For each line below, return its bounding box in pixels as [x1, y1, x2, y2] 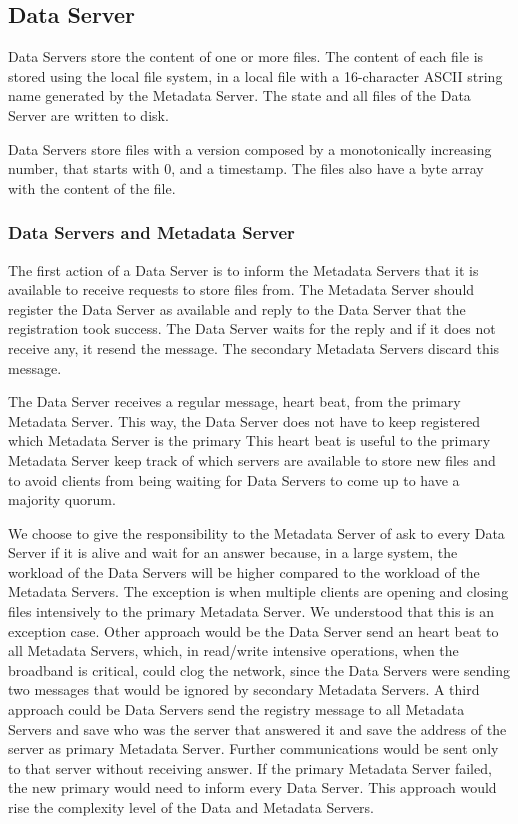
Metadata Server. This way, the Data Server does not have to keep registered [8, 410, 480, 431]
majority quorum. [8, 489, 116, 510]
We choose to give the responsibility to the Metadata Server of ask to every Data [8, 522, 505, 543]
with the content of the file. [8, 177, 176, 198]
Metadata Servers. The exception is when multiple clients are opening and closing [8, 581, 509, 602]
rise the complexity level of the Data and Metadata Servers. [8, 797, 375, 818]
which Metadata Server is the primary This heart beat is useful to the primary [8, 430, 491, 451]
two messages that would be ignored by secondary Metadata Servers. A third [8, 679, 480, 700]
